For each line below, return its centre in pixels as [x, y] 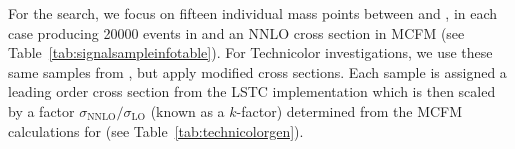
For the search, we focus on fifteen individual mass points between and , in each [253, 13]
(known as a [187, 110]
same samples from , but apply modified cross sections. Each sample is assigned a [257, 71]
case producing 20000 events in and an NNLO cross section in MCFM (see [236, 32]
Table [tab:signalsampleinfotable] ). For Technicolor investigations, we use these [250, 52]
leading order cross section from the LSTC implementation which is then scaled [252, 91]
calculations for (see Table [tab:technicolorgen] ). [156, 130]
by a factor [41, 110]
